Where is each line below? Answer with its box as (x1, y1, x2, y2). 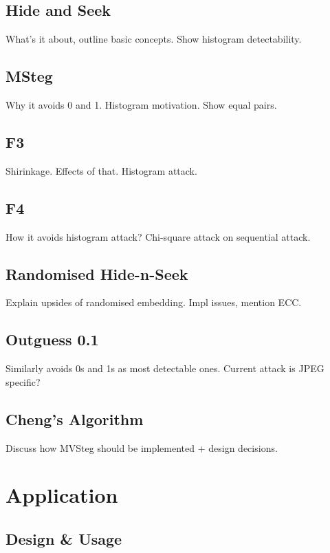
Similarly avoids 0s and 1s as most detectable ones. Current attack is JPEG (5, 361, 324, 376)
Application (5, 481, 118, 509)
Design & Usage (5, 528, 122, 549)
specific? (5, 374, 41, 389)
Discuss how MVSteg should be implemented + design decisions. (5, 440, 278, 455)
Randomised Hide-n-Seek (5, 263, 188, 284)
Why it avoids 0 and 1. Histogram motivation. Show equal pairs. (5, 98, 277, 111)
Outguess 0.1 (5, 329, 99, 350)
